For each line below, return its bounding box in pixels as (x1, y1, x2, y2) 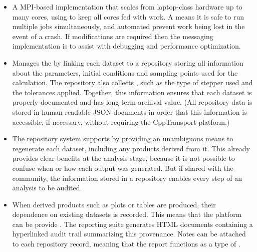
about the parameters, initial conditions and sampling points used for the (12, 67, 238, 78)
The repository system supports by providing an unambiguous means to (12, 133, 233, 144)
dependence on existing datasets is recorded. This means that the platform (12, 209, 242, 219)
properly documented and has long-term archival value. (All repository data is (12, 97, 252, 107)
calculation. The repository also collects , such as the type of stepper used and (12, 77, 253, 88)
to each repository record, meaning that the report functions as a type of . (12, 238, 240, 249)
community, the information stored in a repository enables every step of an (12, 172, 242, 183)
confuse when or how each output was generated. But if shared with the (12, 162, 233, 173)
